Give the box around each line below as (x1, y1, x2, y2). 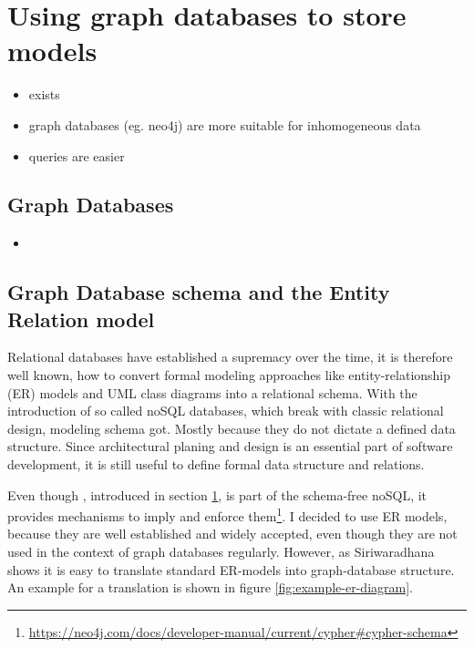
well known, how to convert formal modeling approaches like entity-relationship (7, 365, 451, 385)
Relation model (7, 304, 155, 333)
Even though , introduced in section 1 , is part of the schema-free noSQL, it (7, 485, 428, 504)
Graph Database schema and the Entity (7, 278, 390, 306)
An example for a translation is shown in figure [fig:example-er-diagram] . (7, 578, 413, 597)
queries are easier (28, 146, 125, 165)
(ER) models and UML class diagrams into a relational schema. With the (7, 383, 417, 402)
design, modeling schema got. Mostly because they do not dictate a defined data (7, 418, 456, 437)
